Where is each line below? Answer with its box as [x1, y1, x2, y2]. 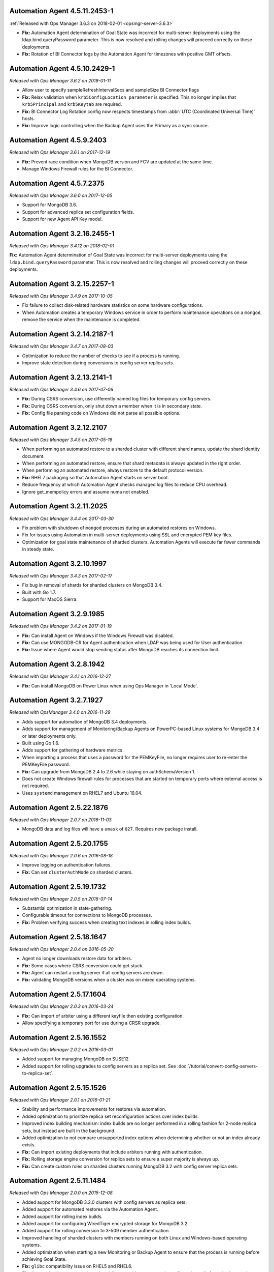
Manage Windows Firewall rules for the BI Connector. [22, 166, 134, 172]
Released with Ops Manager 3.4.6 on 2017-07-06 [9, 386, 114, 392]
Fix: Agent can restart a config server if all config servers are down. [22, 969, 164, 975]
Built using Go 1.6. [22, 740, 60, 746]
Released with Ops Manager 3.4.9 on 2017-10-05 [9, 293, 113, 299]
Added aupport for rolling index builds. [22, 1213, 103, 1220]
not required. [22, 783, 49, 789]
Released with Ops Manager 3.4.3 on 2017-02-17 [9, 573, 113, 579]
